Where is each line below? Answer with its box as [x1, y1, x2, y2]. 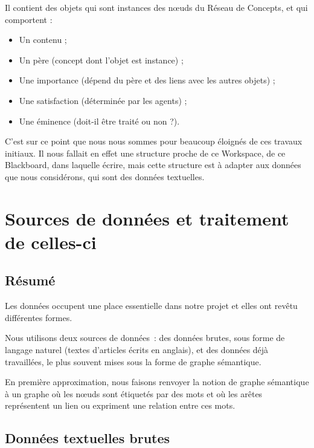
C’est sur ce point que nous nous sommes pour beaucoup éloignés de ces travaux [5, 135, 303, 148]
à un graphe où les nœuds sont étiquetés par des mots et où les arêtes [5, 387, 263, 400]
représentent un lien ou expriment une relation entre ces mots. [5, 399, 235, 412]
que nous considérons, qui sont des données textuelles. [5, 170, 205, 183]
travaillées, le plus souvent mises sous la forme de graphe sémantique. [5, 355, 261, 368]
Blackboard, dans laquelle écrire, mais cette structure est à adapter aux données [5, 158, 301, 171]
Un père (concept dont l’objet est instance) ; [19, 53, 184, 66]
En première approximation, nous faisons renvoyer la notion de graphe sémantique [5, 375, 309, 388]
